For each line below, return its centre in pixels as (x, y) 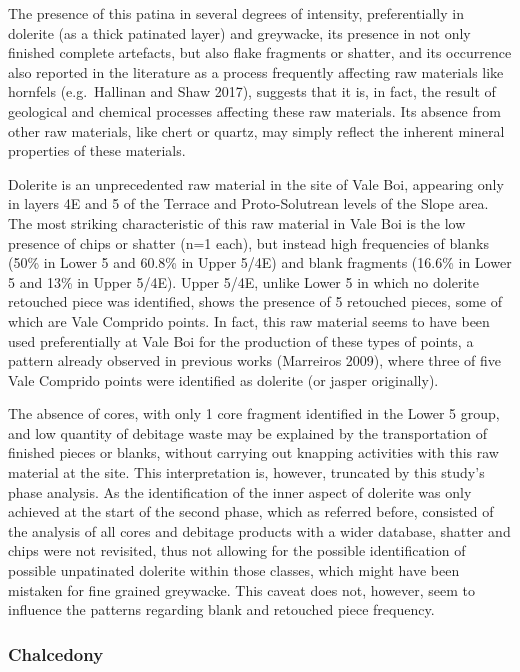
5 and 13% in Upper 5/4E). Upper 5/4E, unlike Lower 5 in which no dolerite (243, 281)
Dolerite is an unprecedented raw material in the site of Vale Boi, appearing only (256, 183)
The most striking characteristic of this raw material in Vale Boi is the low (237, 222)
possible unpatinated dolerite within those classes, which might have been (234, 570)
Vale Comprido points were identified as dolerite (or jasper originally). (223, 379)
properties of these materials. (97, 150)
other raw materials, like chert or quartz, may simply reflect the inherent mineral (256, 130)
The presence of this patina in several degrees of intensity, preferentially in (236, 13)
